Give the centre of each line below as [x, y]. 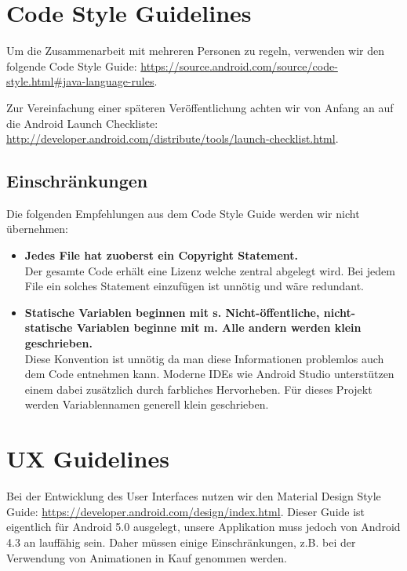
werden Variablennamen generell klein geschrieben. [147, 404]
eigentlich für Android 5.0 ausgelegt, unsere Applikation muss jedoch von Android [203, 527]
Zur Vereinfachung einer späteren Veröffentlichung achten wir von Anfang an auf [200, 107]
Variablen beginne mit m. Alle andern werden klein [219, 327]
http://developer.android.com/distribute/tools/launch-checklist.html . [173, 138]
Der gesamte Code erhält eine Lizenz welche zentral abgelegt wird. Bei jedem [210, 270]
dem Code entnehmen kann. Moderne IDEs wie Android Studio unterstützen [209, 374]
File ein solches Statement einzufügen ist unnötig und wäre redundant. [194, 286]
